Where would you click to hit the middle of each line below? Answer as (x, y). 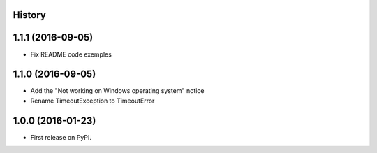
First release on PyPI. (61, 137)
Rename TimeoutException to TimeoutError (93, 101)
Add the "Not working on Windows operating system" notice (117, 91)
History (30, 15)
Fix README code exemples (71, 54)
